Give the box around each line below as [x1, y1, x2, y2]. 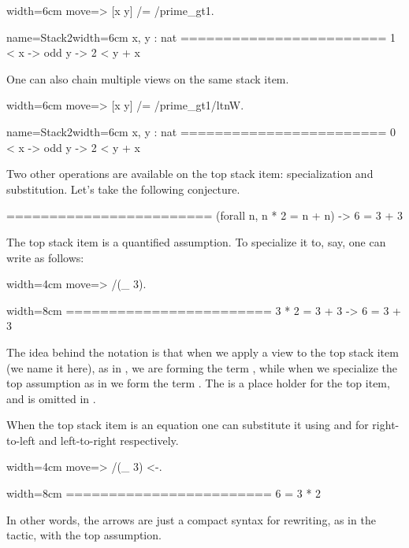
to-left [6, 431, 35, 448]
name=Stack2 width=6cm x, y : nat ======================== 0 [6, 123, 396, 139]
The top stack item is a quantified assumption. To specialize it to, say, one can [6, 233, 386, 250]
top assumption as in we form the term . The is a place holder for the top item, [6, 375, 390, 391]
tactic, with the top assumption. [6, 527, 162, 543]
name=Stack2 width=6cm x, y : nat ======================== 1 [6, 28, 396, 45]
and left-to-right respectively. [39, 431, 179, 448]
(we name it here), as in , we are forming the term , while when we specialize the [6, 359, 398, 376]
